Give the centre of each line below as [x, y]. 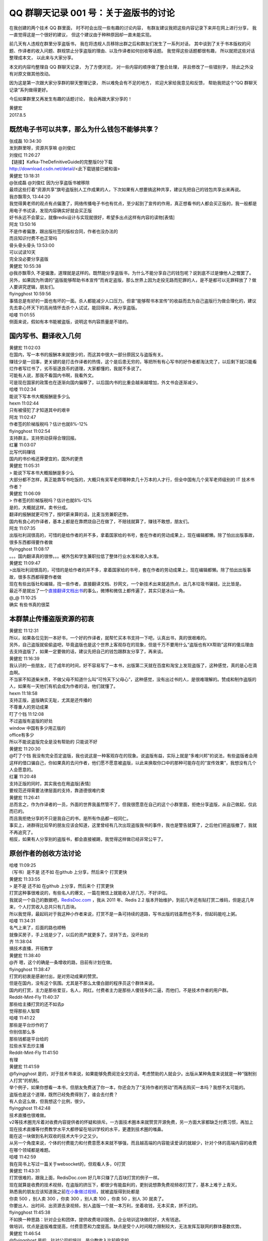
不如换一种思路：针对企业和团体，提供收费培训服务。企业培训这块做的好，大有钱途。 [96, 1219]
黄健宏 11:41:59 [24, 1067]
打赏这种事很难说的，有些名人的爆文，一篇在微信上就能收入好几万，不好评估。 [90, 893]
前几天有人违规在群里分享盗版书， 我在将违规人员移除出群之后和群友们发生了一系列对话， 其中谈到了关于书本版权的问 [130, 44]
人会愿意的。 [22, 769]
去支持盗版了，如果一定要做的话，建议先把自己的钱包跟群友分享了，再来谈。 [87, 652]
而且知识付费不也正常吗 [33, 238]
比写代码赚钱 [22, 452]
